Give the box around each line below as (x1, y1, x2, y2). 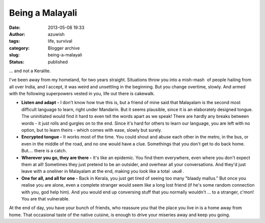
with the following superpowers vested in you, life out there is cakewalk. (9, 91, 155, 97)
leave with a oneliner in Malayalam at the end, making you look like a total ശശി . (21, 168, 184, 174)
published (48, 59, 68, 65)
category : (9, 45, 30, 51)
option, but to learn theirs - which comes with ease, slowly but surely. (21, 127, 162, 133)
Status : (9, 59, 25, 65)
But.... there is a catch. (21, 148, 67, 154)
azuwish (48, 31, 65, 37)
